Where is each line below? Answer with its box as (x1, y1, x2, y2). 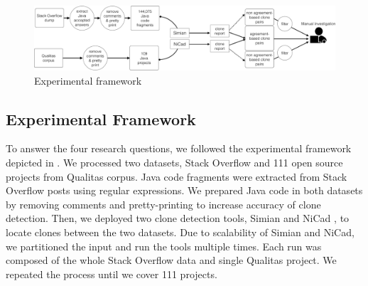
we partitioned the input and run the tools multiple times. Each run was (6, 238, 322, 253)
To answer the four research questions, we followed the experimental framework (6, 141, 352, 156)
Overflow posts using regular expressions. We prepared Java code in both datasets (6, 183, 363, 198)
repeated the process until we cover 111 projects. (6, 266, 217, 281)
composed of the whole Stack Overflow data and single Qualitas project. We (6, 253, 337, 268)
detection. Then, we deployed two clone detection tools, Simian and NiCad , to (6, 211, 350, 226)
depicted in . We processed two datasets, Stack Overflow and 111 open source (6, 155, 343, 170)
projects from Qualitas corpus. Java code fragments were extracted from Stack (6, 169, 347, 184)
